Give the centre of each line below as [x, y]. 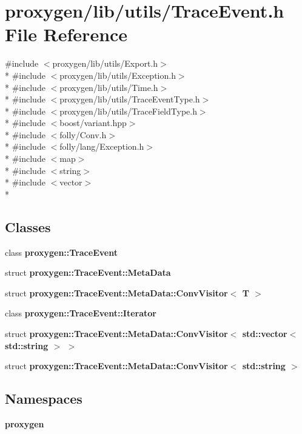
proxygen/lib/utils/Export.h [105, 63]
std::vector [265, 334]
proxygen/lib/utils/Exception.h [118, 75]
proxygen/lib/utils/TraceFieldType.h [128, 111]
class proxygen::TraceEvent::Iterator [81, 313]
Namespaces [44, 399]
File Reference [66, 34]
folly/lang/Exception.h [102, 146]
